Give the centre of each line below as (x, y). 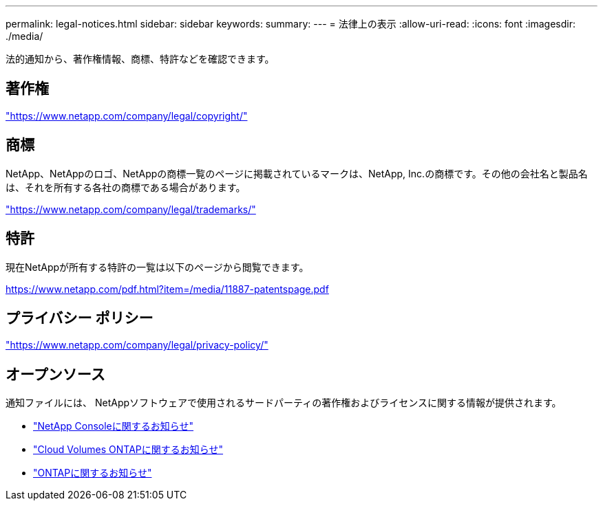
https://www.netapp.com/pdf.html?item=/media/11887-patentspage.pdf (167, 289)
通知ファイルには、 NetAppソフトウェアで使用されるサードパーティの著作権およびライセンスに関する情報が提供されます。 (284, 403)
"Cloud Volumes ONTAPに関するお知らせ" (128, 450)
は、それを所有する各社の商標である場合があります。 (126, 187)
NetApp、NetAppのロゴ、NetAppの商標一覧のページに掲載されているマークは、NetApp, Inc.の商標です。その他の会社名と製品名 (297, 173)
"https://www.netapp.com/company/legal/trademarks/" (131, 209)
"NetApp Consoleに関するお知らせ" (114, 426)
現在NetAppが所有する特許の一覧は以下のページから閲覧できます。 (157, 267)
